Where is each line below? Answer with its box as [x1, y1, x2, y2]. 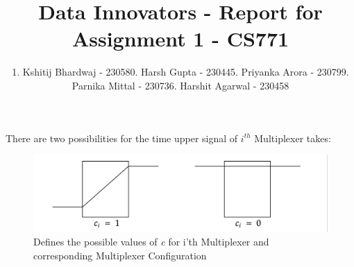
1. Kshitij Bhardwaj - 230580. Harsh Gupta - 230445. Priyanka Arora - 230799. [12, 64, 349, 79]
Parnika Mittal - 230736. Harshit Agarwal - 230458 [71, 78, 289, 92]
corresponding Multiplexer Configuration [33, 248, 207, 262]
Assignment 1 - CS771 [71, 24, 289, 53]
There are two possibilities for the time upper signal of [6, 130, 238, 145]
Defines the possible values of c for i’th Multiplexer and [33, 234, 269, 249]
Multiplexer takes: [254, 130, 331, 145]
